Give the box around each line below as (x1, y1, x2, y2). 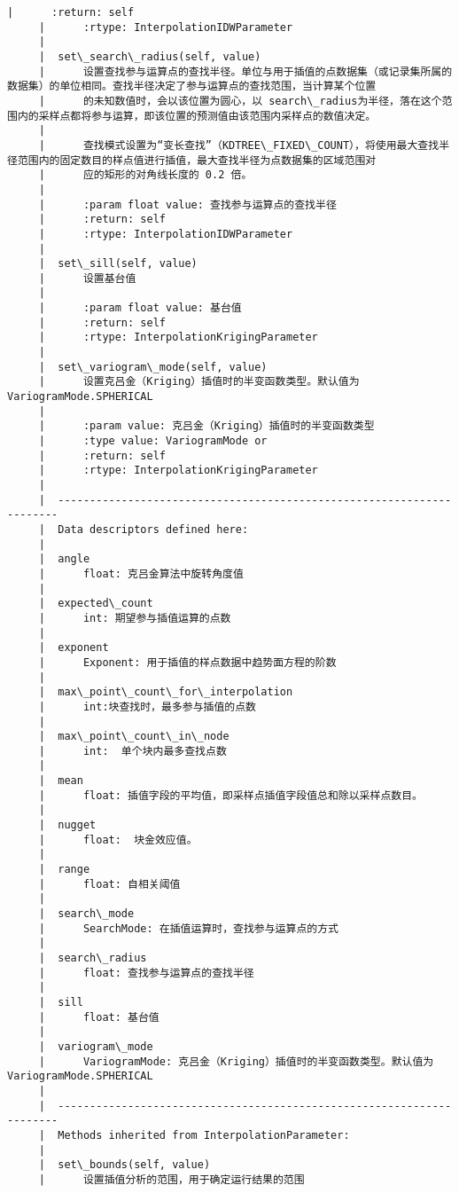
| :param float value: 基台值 (38, 302, 242, 315)
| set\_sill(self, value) (38, 257, 198, 271)
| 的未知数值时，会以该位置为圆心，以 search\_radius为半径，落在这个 (38, 94, 442, 107)
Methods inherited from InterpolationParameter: (58, 1128, 350, 1142)
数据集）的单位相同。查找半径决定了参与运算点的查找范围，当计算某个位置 (7, 80, 377, 93)
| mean (38, 774, 83, 788)
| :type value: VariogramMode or (38, 435, 268, 448)
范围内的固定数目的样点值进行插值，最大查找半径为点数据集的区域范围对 (17, 153, 377, 167)
